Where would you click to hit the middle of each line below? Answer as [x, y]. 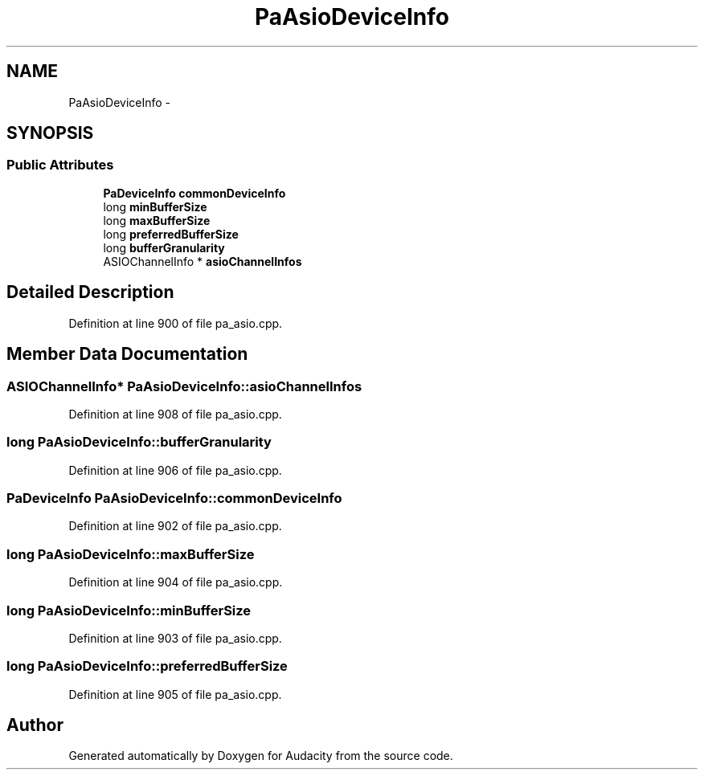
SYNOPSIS [50, 133]
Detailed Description [90, 292]
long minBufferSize [155, 206]
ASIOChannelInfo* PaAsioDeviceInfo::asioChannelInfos [184, 386]
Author [35, 725]
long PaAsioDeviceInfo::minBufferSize [129, 610]
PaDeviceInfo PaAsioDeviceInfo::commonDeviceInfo [174, 498]
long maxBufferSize [157, 220]
